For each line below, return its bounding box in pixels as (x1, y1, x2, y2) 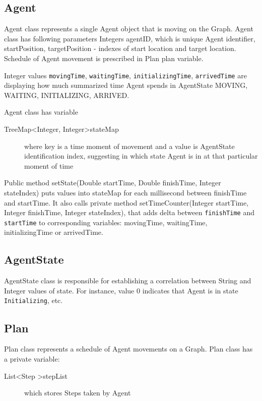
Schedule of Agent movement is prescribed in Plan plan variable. (4, 53, 204, 63)
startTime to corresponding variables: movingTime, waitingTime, (4, 217, 208, 227)
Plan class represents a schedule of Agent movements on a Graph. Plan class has (4, 343, 253, 354)
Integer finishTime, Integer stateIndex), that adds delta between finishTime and (4, 207, 254, 218)
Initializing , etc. (4, 295, 63, 306)
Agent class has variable (4, 107, 78, 117)
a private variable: (4, 353, 60, 364)
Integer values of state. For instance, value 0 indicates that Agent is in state (4, 285, 238, 295)
